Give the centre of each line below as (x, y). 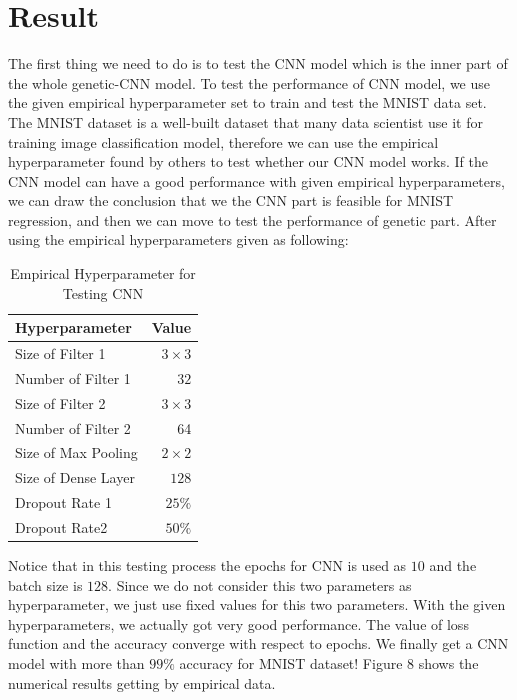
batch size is (45, 584)
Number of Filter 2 (73, 427)
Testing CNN (103, 292)
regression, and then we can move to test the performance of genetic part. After (252, 219)
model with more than (76, 663)
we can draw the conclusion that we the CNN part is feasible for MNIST (231, 200)
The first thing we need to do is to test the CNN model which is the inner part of (258, 63)
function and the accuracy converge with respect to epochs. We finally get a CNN (258, 643)
